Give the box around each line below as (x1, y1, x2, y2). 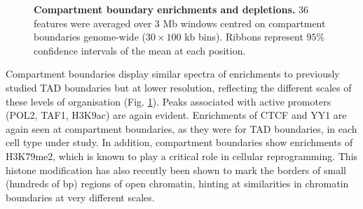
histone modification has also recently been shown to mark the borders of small (6, 162, 346, 177)
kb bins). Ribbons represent (184, 29, 303, 44)
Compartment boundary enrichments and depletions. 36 (34, 2, 309, 16)
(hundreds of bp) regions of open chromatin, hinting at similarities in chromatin (6, 176, 349, 191)
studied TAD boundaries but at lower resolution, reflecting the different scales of (6, 80, 352, 94)
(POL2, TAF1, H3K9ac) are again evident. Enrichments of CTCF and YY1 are (6, 108, 347, 122)
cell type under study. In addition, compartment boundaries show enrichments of (6, 135, 353, 150)
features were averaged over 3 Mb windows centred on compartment (34, 15, 326, 30)
